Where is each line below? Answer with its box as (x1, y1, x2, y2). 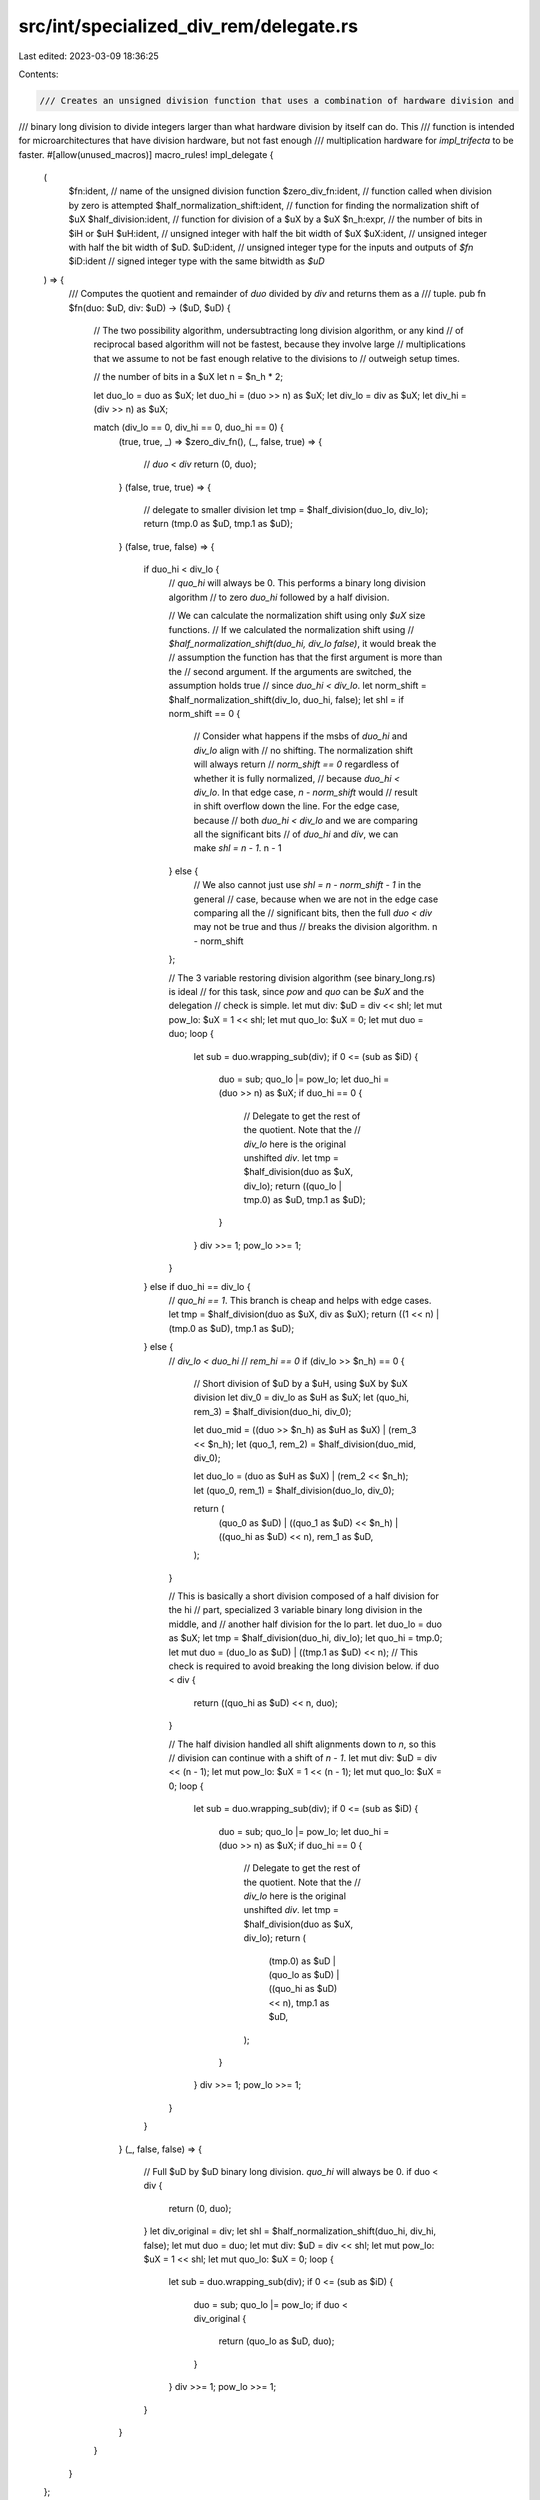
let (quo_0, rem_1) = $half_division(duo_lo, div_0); (193, 1484, 395, 1496)
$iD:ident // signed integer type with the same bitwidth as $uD (68, 255, 325, 267)
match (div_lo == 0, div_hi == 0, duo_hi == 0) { (93, 421, 285, 434)
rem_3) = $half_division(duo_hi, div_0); (193, 1405, 352, 1417)
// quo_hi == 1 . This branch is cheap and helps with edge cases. (168, 1295, 432, 1307)
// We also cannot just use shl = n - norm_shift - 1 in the (193, 879, 422, 891)
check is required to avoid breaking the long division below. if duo (168, 1660, 440, 1672)
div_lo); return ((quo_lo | (243, 1180, 342, 1192)
